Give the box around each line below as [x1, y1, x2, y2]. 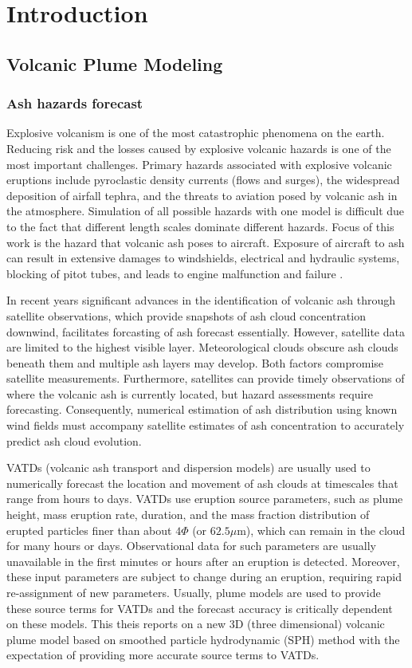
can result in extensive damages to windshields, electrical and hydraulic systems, [6, 250, 400, 266]
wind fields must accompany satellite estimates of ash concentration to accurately [6, 417, 405, 434]
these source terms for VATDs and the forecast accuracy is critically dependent [6, 599, 393, 616]
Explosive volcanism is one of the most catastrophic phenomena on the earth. [6, 124, 385, 141]
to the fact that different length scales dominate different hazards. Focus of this [6, 218, 394, 234]
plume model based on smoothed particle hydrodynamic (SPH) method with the [6, 631, 400, 647]
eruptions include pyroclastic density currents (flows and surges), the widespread [6, 171, 400, 188]
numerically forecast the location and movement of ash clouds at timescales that [6, 474, 398, 491]
